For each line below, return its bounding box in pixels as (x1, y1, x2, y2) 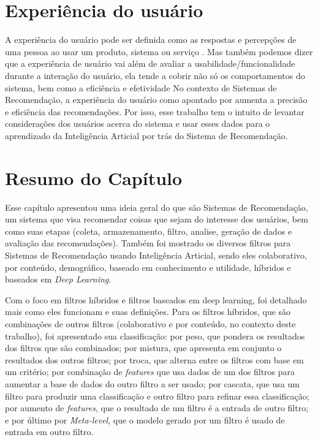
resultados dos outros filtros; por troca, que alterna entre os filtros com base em (5, 353, 304, 366)
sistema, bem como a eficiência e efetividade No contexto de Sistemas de (5, 81, 277, 94)
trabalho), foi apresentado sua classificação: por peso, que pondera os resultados (5, 329, 305, 342)
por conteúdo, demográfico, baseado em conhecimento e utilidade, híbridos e (5, 260, 291, 273)
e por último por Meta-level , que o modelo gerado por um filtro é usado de (5, 413, 285, 426)
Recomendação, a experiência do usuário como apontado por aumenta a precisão (5, 93, 308, 106)
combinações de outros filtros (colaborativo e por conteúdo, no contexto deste (5, 317, 296, 330)
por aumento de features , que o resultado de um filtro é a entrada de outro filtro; (5, 401, 309, 414)
